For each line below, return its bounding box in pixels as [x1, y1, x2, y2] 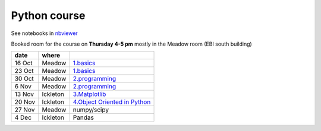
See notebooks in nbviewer [11, 30, 78, 37]
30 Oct [14, 75, 34, 83]
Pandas [73, 113, 95, 122]
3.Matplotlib [73, 90, 106, 98]
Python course [11, 9, 86, 22]
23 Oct [14, 67, 34, 75]
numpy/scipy [73, 106, 109, 114]
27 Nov [14, 106, 35, 114]
